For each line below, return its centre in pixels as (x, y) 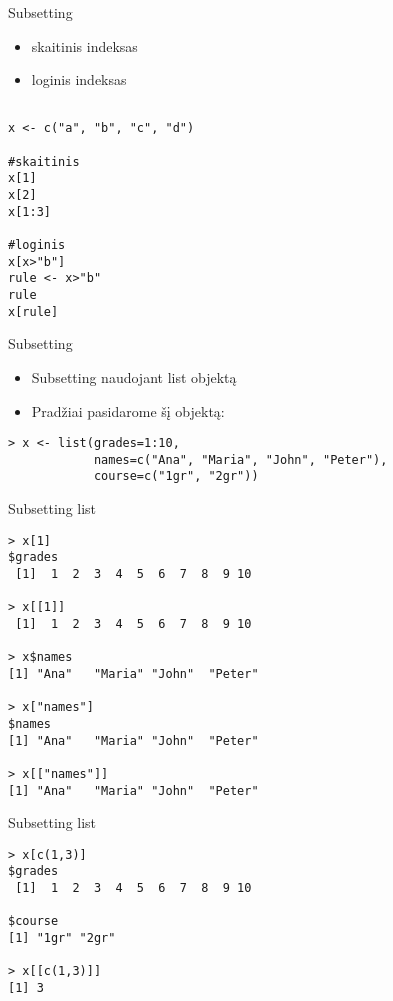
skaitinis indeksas (84, 45)
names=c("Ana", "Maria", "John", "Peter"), (240, 459)
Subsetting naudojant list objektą (134, 376)
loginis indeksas (79, 79)
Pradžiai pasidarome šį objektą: (128, 410)
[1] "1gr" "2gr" (62, 938)
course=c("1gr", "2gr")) (176, 476)
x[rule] (33, 311)
